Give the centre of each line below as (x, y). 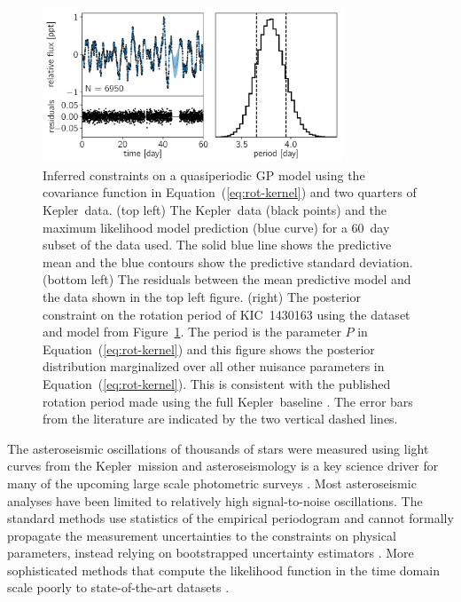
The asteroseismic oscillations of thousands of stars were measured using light (218, 448)
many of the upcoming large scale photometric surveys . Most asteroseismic (212, 483)
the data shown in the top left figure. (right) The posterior (202, 296)
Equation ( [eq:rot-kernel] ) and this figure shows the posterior (209, 349)
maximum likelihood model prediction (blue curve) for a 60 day (216, 227)
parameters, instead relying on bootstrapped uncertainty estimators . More (211, 553)
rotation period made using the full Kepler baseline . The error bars (228, 401)
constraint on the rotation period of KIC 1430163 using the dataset (227, 314)
